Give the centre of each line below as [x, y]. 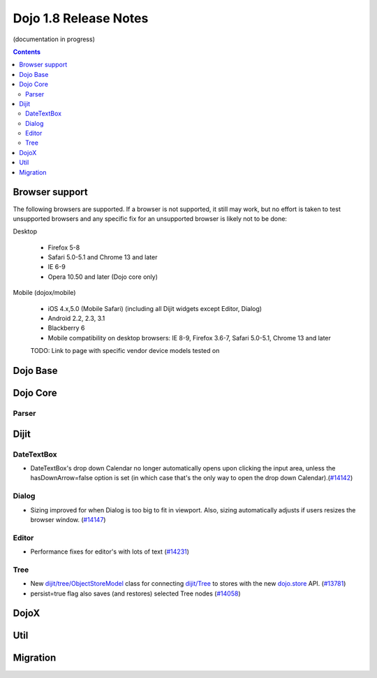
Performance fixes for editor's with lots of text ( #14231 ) [110, 551]
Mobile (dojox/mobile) [44, 293]
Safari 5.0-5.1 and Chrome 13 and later [103, 257]
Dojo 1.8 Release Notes [81, 18]
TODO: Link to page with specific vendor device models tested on [125, 351]
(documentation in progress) [54, 39]
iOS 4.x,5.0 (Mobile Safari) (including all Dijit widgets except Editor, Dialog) [155, 308]
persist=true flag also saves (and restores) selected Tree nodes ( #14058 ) [135, 593]
